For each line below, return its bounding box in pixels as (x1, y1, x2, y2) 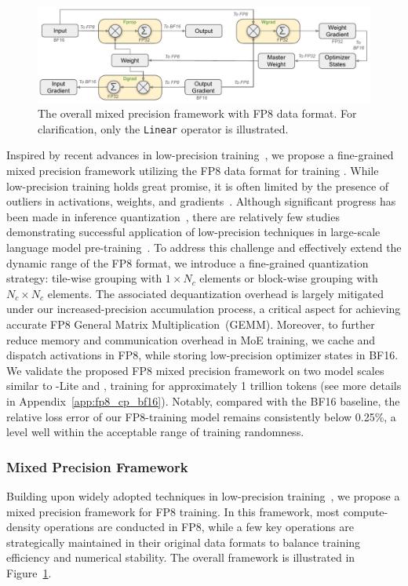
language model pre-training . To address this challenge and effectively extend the (6, 238, 402, 255)
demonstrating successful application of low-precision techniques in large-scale (6, 224, 381, 240)
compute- (343, 503, 388, 519)
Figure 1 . (6, 564, 52, 581)
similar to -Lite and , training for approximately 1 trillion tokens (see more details (6, 377, 402, 394)
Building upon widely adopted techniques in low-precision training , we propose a (6, 487, 400, 504)
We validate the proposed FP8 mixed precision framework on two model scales (6, 362, 384, 378)
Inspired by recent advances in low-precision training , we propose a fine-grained (6, 147, 394, 163)
